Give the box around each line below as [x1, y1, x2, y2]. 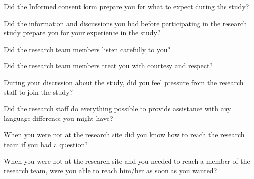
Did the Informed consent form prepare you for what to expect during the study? [4, 1, 249, 11]
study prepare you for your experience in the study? [4, 28, 161, 38]
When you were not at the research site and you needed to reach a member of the [4, 155, 250, 166]
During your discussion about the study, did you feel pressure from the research [4, 77, 244, 87]
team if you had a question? [4, 139, 88, 149]
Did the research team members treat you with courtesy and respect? [4, 60, 213, 71]
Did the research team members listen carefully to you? [4, 44, 171, 54]
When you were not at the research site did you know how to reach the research [4, 129, 245, 140]
